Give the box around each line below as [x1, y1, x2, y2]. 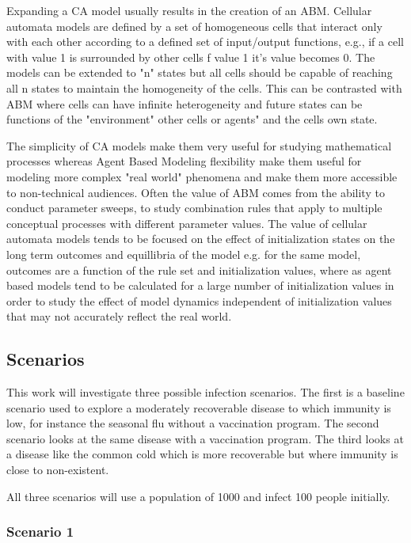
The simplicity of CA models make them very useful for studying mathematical [6, 137, 392, 154]
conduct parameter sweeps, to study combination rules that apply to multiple [6, 199, 382, 216]
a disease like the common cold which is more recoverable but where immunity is [6, 446, 398, 462]
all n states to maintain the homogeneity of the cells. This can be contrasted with [6, 79, 402, 96]
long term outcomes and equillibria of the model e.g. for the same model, [6, 245, 361, 262]
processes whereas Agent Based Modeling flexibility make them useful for [6, 153, 362, 169]
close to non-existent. [6, 461, 109, 478]
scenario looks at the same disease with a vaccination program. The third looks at [6, 430, 404, 446]
